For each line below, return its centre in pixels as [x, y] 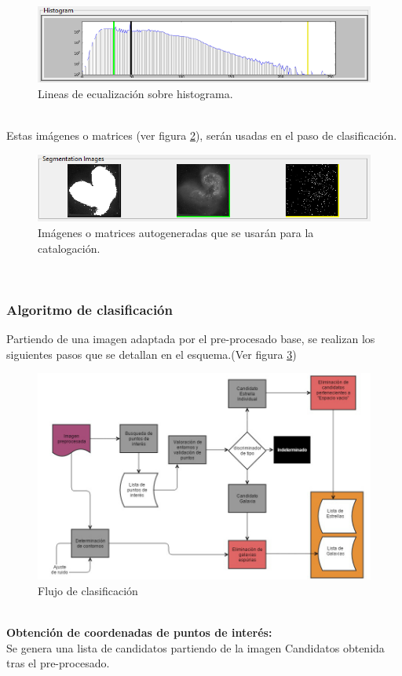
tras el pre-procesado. [58, 663]
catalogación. [69, 248]
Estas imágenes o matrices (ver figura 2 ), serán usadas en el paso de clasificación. [202, 135]
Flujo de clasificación [88, 590]
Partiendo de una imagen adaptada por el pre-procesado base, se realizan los [191, 339]
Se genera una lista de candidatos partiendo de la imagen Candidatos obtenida [196, 647]
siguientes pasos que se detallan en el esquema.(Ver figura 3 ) [152, 354]
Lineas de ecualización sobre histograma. [135, 93]
